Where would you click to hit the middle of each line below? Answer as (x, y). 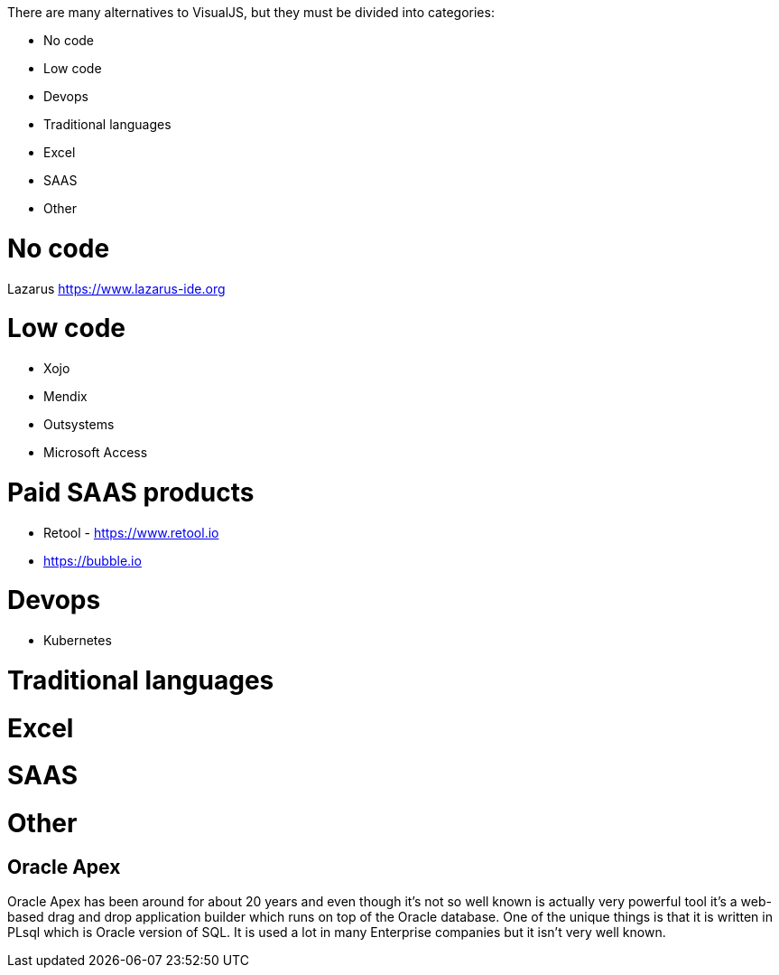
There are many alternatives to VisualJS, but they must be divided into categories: (251, 12)
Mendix (65, 396)
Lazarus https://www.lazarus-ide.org (116, 288)
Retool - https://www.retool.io (131, 532)
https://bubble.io (93, 560)
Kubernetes (78, 640)
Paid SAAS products (131, 492)
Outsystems (79, 424)
